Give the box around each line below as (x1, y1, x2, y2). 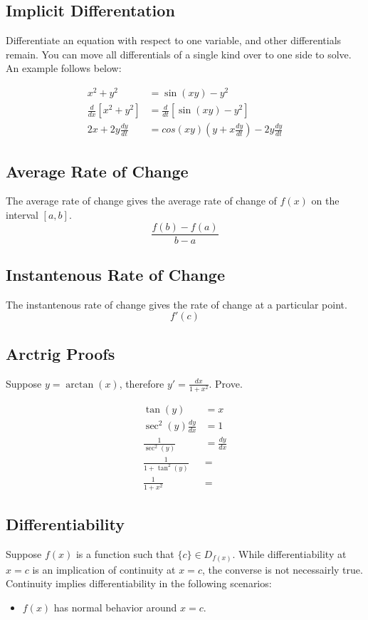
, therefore (119, 376, 164, 391)
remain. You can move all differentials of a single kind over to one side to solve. (6, 46, 352, 61)
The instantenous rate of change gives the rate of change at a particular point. (6, 296, 347, 311)
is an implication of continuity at (32, 562, 176, 577)
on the (311, 193, 340, 208)
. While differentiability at (232, 546, 347, 561)
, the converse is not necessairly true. (201, 562, 363, 577)
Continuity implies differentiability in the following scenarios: (6, 576, 272, 591)
